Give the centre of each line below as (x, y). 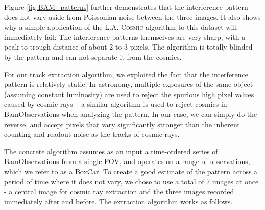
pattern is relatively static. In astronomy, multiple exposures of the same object (129, 84)
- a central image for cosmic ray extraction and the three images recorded (119, 191)
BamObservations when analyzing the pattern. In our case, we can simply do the (131, 114)
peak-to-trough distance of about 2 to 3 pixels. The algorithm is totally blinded (128, 47)
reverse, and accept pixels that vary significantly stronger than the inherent (122, 124)
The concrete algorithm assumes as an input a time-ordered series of (111, 151)
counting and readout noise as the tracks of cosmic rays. (92, 134)
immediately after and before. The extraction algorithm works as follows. (118, 201)
